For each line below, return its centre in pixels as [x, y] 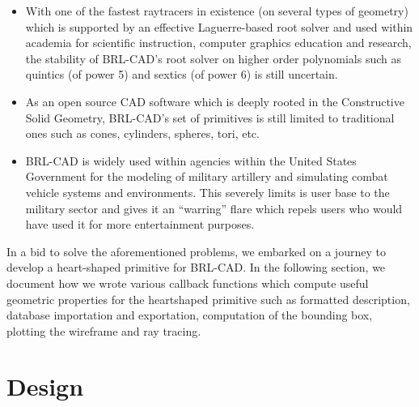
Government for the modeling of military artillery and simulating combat [207, 176]
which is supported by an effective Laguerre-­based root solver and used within [219, 26]
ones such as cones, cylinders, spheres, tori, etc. [142, 133]
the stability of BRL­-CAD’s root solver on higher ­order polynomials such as [214, 58]
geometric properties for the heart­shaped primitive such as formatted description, [208, 299]
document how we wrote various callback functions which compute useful [188, 283]
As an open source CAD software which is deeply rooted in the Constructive [215, 101]
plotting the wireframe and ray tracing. [104, 330]
